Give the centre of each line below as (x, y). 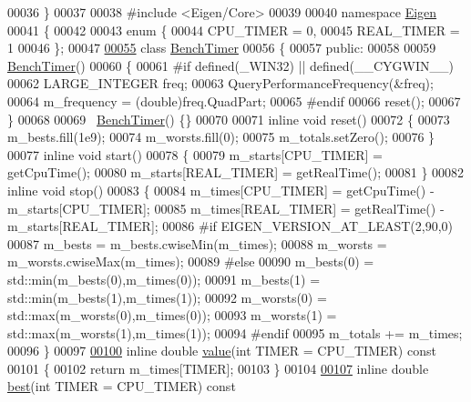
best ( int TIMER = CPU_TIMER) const (122, 386)
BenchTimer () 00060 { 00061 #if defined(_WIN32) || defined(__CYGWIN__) (230, 65)
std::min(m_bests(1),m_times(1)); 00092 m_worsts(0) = (167, 297)
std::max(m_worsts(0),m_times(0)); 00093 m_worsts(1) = (172, 315)
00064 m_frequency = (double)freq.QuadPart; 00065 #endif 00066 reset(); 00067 (234, 100)
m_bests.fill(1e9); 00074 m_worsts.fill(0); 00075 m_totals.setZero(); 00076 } (221, 137)
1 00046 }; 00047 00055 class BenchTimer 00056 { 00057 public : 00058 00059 (222, 48)
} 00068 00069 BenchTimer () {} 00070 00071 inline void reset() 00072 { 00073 (229, 119)
